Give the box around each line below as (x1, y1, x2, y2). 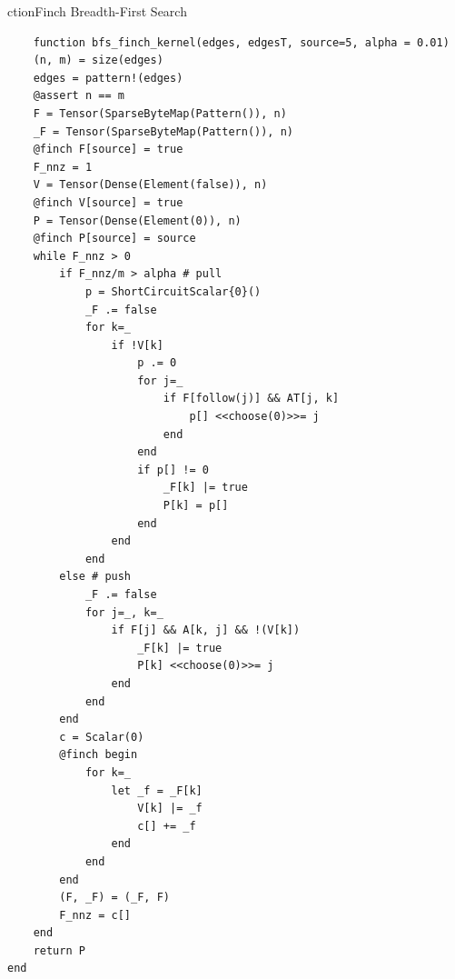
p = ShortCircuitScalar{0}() (84, 285, 262, 298)
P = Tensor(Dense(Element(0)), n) (33, 214, 242, 227)
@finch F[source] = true (33, 143, 183, 156)
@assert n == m (33, 89, 124, 103)
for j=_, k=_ (84, 605, 163, 619)
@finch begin (59, 748, 138, 762)
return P (33, 944, 85, 957)
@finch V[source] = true (33, 195, 183, 209)
